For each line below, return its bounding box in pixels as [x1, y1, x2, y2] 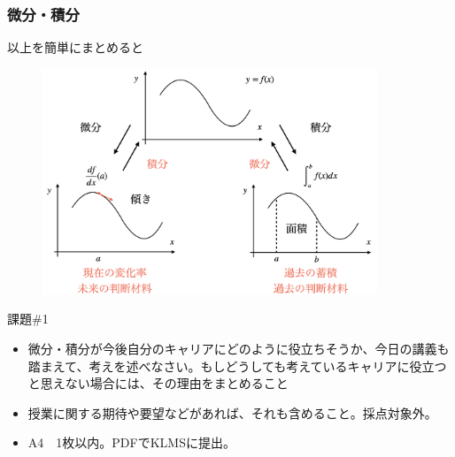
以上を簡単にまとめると [7, 38, 143, 57]
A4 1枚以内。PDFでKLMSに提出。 [27, 433, 235, 452]
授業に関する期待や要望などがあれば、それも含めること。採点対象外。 [27, 403, 437, 422]
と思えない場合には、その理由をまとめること [27, 374, 289, 392]
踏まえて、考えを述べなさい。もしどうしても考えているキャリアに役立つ [27, 356, 447, 375]
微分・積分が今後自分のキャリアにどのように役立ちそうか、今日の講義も [27, 339, 450, 358]
